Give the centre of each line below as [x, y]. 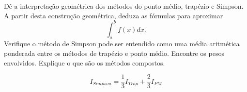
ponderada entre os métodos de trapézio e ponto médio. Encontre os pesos [114, 53]
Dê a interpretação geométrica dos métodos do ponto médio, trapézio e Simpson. [124, 6]
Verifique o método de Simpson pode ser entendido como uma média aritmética [122, 44]
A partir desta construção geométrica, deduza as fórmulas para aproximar [114, 15]
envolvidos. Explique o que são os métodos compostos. [85, 62]
